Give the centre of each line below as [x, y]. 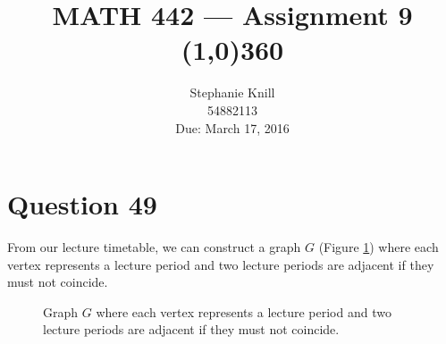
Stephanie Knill [232, 92]
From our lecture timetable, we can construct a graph [154, 247]
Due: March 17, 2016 [232, 127]
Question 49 [82, 204]
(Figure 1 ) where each [379, 247]
